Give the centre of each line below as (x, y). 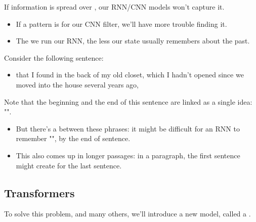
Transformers (39, 192)
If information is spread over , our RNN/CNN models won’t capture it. (114, 7)
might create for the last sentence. (69, 165)
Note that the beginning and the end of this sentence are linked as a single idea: (128, 101)
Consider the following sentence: (54, 57)
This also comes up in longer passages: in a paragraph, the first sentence (128, 155)
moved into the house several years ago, (77, 84)
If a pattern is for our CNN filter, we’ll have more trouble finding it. (121, 24)
